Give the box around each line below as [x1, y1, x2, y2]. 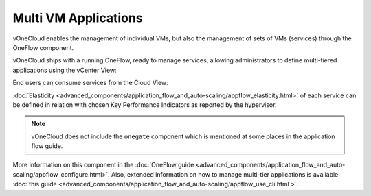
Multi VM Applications [12, 10, 144, 25]
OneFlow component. [12, 43, 74, 51]
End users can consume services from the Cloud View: [12, 79, 168, 87]
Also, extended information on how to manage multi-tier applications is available [111, 170, 339, 178]
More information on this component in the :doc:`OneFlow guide [12, 161, 194, 169]
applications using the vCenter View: [12, 66, 117, 74]
